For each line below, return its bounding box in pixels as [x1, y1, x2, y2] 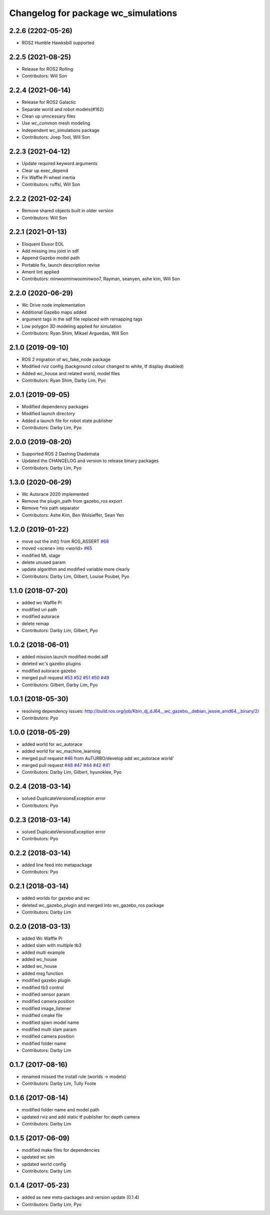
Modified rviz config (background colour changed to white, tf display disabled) [21, 363, 184, 370]
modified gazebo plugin [21, 977, 71, 983]
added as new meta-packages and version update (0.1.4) [21, 1194, 139, 1200]
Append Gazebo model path [21, 255, 80, 261]
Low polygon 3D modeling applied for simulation [21, 323, 122, 329]
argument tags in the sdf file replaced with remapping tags [21, 316, 142, 322]
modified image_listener [21, 1005, 71, 1011]
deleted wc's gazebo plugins [21, 661, 81, 667]
